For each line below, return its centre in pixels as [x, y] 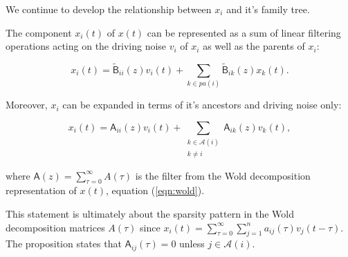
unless [192, 244]
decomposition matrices [55, 227]
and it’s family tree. [268, 9]
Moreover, [27, 105]
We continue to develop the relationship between [109, 9]
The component [39, 32]
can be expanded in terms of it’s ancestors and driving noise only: [202, 105]
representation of [41, 190]
